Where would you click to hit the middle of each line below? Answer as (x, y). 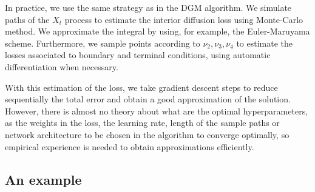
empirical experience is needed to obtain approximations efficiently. (130, 146)
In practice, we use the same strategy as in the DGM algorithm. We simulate (148, 7)
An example (43, 179)
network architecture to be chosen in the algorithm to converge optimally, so (147, 134)
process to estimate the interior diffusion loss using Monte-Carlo (184, 19)
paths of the (27, 19)
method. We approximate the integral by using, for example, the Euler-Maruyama (157, 31)
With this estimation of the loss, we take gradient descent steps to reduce (141, 87)
